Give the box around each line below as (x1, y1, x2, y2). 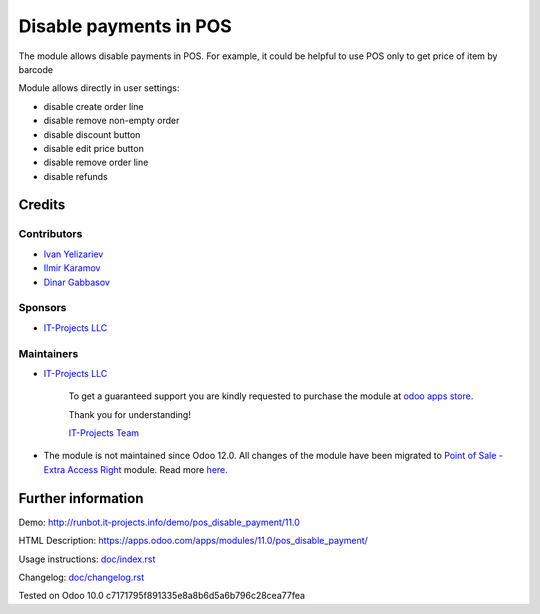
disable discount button (43, 128, 141, 140)
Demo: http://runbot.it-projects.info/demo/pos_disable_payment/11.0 (18, 516, 300, 528)
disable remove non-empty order (43, 115, 180, 127)
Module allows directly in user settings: (18, 82, 180, 94)
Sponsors (18, 301, 67, 315)
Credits (18, 196, 66, 214)
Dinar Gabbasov (43, 276, 110, 288)
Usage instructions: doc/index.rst (18, 553, 156, 565)
